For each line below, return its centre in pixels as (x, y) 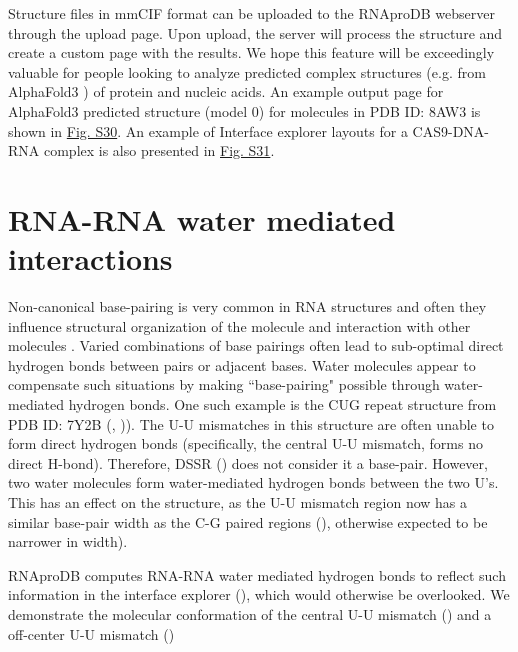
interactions (90, 258)
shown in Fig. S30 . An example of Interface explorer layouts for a (208, 130)
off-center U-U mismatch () (91, 633)
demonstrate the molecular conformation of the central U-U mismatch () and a (250, 613)
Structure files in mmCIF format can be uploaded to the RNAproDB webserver (251, 13)
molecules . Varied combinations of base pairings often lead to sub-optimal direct (256, 345)
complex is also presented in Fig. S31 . (159, 150)
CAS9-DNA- (450, 130)
